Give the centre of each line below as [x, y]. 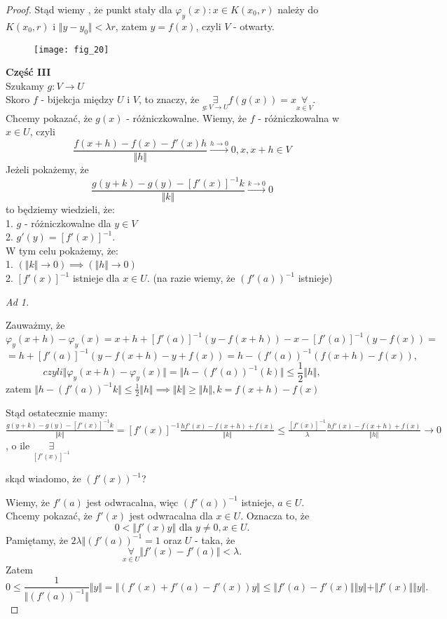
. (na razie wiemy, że [191, 278]
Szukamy [25, 85]
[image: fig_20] [71, 49]
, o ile [18, 445]
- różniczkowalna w [299, 117]
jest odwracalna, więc [132, 502]
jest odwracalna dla [171, 516]
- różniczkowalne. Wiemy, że [187, 117]
